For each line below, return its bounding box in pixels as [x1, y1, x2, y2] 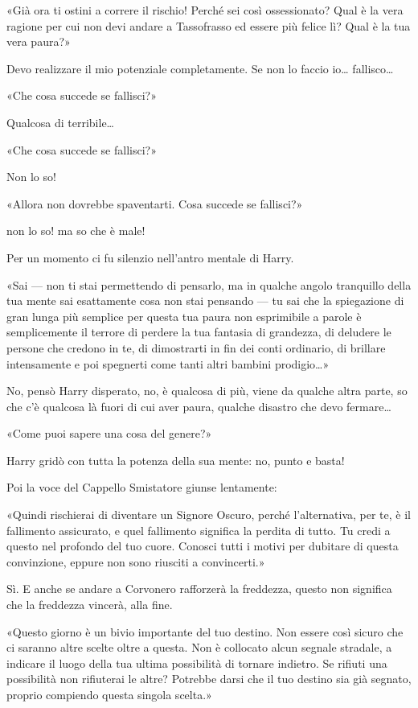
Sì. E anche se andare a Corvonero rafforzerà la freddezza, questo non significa [6, 580, 392, 597]
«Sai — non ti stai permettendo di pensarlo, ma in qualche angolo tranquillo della [6, 276, 412, 293]
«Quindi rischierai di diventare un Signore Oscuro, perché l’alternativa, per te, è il [6, 506, 411, 523]
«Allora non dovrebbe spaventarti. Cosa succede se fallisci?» [6, 195, 303, 212]
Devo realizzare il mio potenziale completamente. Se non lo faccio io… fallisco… [6, 60, 394, 76]
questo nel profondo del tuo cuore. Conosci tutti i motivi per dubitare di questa [6, 537, 399, 554]
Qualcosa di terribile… [6, 113, 114, 130]
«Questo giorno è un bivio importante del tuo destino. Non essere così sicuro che [6, 623, 404, 640]
